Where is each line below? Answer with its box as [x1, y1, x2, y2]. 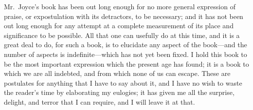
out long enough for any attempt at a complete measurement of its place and [4, 20, 234, 31]
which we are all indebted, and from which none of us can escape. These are [4, 68, 231, 78]
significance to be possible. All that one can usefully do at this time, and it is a [4, 30, 240, 40]
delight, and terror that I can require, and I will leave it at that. [4, 96, 195, 107]
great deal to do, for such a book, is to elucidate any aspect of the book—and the [4, 39, 247, 50]
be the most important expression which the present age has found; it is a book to [4, 58, 249, 69]
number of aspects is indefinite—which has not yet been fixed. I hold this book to [4, 49, 247, 59]
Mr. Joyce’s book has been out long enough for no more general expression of [4, 1, 235, 11]
